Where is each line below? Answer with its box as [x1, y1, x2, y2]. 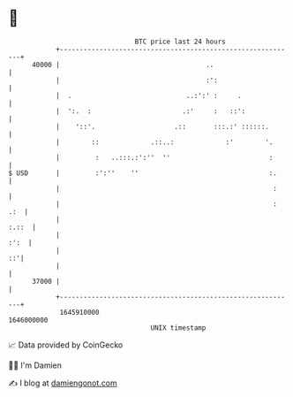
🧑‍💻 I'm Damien [8, 360, 63, 370]
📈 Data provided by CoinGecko [8, 340, 124, 350]
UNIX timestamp [150, 323, 207, 332]
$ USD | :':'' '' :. [8, 168, 277, 178]
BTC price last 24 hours [134, 37, 226, 46]
